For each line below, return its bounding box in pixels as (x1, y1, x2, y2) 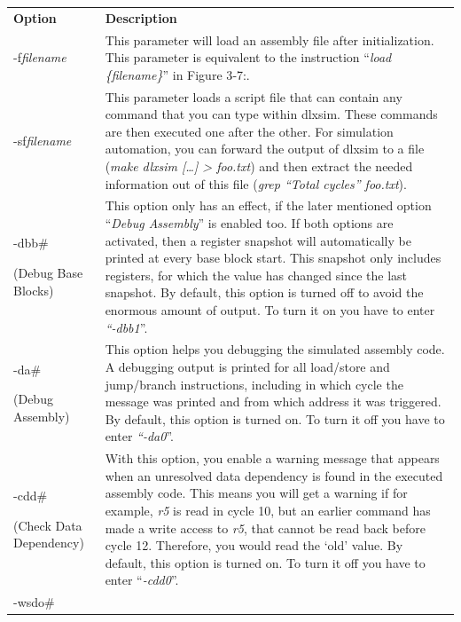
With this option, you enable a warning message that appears (105, 449, 440, 468)
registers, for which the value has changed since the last (105, 265, 408, 284)
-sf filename (13, 130, 72, 149)
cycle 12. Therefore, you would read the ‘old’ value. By (105, 536, 403, 555)
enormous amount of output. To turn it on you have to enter (105, 301, 435, 319)
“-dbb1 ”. (105, 318, 148, 336)
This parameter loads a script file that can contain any (105, 87, 402, 106)
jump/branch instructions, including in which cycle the (105, 374, 403, 393)
